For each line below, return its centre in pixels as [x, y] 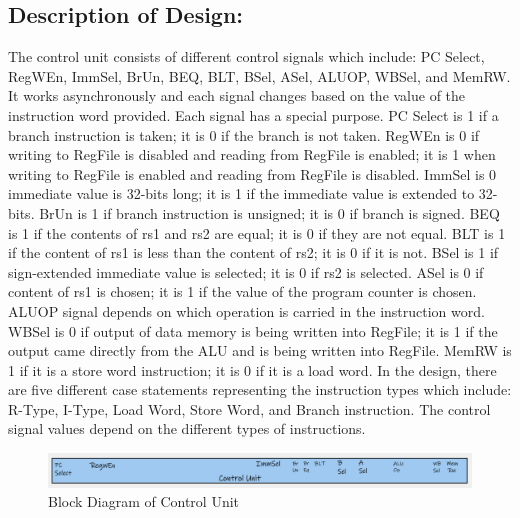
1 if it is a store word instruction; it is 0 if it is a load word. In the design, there [252, 369]
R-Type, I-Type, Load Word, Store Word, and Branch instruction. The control [249, 408]
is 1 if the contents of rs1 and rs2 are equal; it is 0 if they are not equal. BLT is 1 [257, 232]
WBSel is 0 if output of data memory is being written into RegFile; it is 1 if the [253, 330]
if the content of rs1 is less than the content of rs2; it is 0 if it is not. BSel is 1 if [253, 252]
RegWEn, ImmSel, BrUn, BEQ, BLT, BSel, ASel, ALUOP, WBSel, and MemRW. [259, 75]
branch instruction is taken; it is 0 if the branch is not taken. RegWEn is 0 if [244, 134]
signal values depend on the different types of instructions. [187, 428]
